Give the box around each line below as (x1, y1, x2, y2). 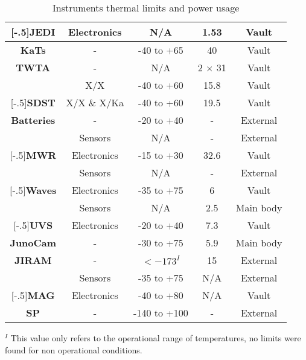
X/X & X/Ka (66, 95, 124, 109)
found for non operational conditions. (5, 343, 142, 356)
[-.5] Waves (10, 183, 57, 197)
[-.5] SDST (10, 95, 56, 109)
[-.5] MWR (10, 148, 57, 162)
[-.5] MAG (11, 288, 55, 302)
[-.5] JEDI (11, 25, 56, 39)
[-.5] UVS (13, 218, 53, 232)
